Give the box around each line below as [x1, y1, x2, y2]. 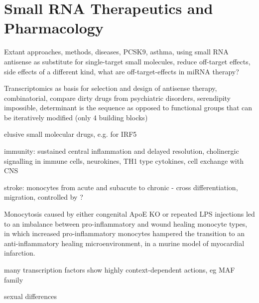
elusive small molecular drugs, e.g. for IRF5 [4, 129, 137, 139]
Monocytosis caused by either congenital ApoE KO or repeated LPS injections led [4, 209, 255, 219]
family [4, 274, 23, 285]
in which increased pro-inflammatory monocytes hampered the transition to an [4, 228, 245, 239]
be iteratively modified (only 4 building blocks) [4, 112, 148, 122]
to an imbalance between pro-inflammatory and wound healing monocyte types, [4, 218, 248, 229]
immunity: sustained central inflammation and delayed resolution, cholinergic [4, 146, 239, 156]
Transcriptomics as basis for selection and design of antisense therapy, [4, 83, 217, 93]
